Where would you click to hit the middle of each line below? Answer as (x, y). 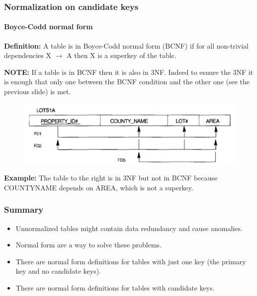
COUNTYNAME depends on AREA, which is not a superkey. (99, 187)
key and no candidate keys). (58, 271)
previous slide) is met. (38, 91)
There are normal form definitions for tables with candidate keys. (115, 288)
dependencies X (28, 55)
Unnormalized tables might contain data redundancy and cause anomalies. (129, 228)
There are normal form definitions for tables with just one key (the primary (131, 261)
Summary (24, 209)
